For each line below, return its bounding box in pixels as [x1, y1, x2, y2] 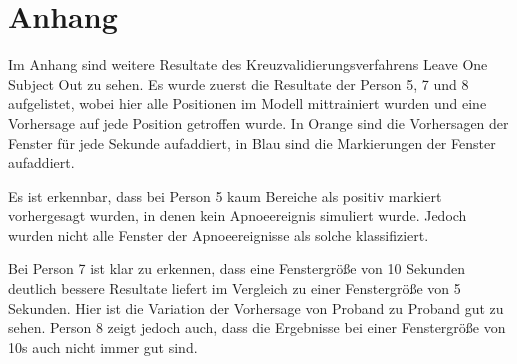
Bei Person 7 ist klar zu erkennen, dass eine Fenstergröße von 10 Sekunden [8, 258, 465, 279]
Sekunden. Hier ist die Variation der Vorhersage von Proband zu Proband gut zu [8, 297, 504, 318]
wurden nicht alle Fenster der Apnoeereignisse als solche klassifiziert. [8, 224, 429, 245]
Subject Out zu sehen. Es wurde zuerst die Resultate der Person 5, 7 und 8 [8, 73, 469, 94]
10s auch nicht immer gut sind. [8, 336, 198, 357]
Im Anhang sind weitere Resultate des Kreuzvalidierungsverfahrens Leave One [8, 54, 488, 75]
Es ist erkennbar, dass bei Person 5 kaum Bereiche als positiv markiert [8, 185, 442, 206]
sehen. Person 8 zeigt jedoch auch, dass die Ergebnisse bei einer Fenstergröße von [8, 317, 506, 338]
